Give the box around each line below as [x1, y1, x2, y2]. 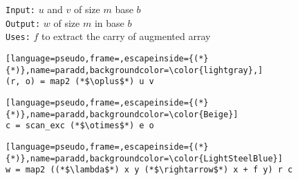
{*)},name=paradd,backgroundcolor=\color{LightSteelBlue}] [6, 153, 283, 163]
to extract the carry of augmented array [41, 29, 211, 43]
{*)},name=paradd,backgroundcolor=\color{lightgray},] [6, 65, 263, 75]
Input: [6, 6, 35, 15]
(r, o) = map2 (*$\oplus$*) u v [6, 77, 154, 87]
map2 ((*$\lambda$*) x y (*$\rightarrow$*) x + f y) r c [25, 165, 293, 175]
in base [94, 15, 124, 30]
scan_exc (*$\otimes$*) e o [25, 121, 154, 131]
